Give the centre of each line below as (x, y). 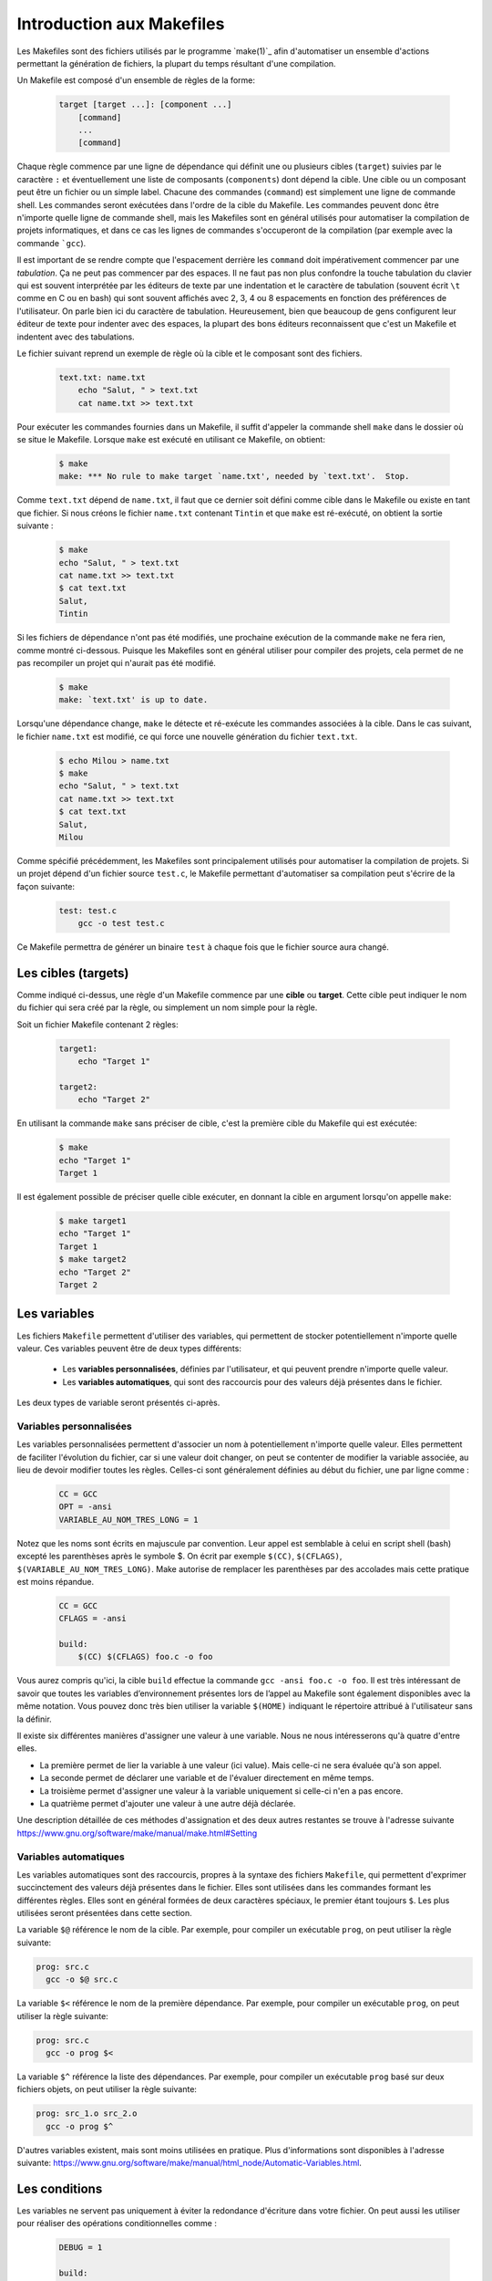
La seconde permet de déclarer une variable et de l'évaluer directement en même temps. (207, 1778)
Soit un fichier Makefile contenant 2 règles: (97, 1024)
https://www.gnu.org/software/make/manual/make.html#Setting (137, 1833)
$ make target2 (92, 1260)
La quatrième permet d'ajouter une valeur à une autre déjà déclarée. (168, 1803)
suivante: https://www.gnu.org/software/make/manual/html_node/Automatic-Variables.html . (189, 2163)
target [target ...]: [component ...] (145, 104)
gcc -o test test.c (122, 923)
